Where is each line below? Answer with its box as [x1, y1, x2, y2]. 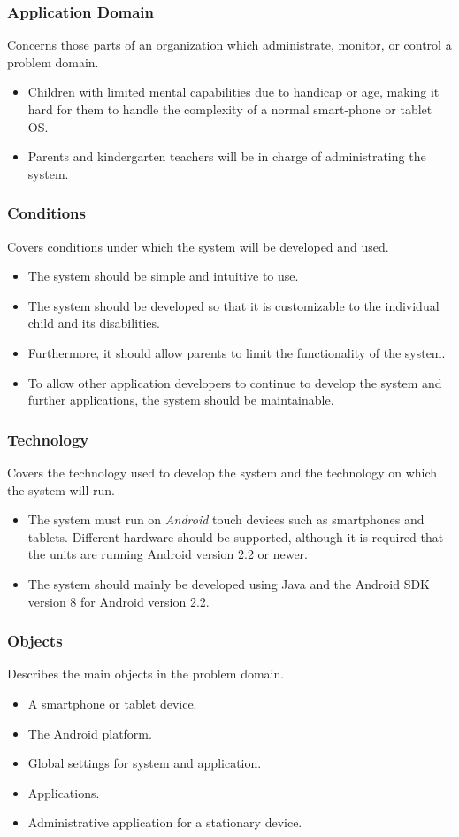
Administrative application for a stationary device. [27, 813, 302, 832]
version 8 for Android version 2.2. [27, 592, 210, 610]
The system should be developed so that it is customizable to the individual [27, 296, 440, 314]
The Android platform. [27, 724, 152, 742]
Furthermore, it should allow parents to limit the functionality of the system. [27, 343, 446, 361]
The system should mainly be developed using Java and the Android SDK [27, 574, 430, 593]
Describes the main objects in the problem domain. [7, 664, 285, 683]
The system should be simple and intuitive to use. [27, 267, 299, 285]
